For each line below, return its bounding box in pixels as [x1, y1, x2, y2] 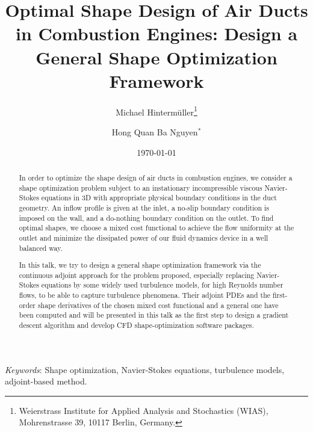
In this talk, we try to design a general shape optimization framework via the [19, 260, 261, 270]
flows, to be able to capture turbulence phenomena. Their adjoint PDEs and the [19, 290, 271, 300]
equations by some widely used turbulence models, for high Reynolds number [41, 280, 284, 290]
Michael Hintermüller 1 [116, 103, 197, 118]
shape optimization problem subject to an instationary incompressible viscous [19, 182, 262, 193]
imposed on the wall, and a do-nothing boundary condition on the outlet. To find [19, 212, 274, 223]
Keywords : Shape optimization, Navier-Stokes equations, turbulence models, [5, 363, 285, 375]
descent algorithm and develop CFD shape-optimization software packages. [19, 320, 254, 330]
